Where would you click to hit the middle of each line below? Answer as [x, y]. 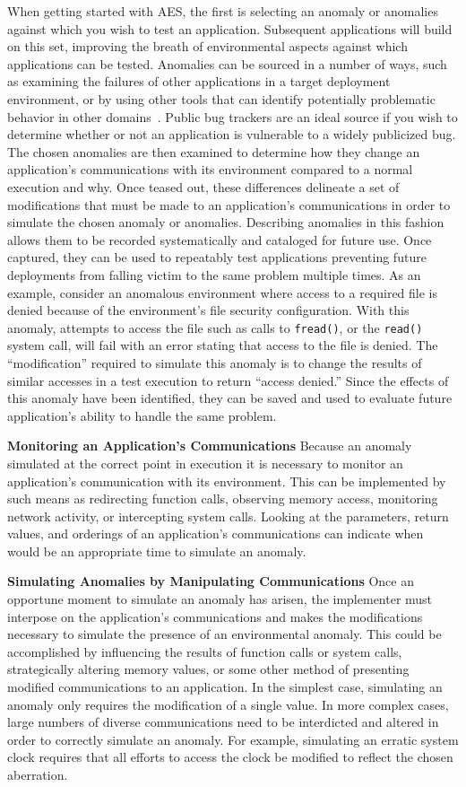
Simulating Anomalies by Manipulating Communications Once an [211, 581]
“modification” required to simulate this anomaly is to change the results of [215, 362]
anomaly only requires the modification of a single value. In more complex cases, [228, 704]
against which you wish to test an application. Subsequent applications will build [230, 28]
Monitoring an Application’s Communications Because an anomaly [210, 446]
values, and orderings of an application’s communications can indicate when [216, 533]
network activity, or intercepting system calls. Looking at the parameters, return [228, 516]
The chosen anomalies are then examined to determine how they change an [214, 151]
